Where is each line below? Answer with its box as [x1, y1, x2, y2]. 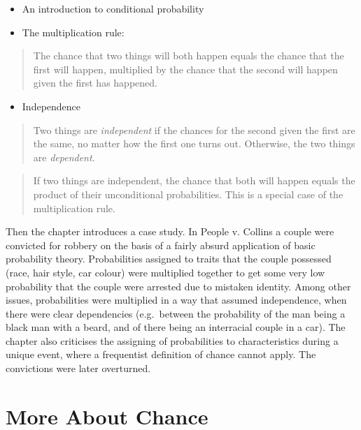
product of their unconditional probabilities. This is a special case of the [33, 186, 344, 201]
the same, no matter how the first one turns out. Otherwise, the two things [33, 136, 355, 151]
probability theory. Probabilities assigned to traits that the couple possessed [6, 251, 332, 266]
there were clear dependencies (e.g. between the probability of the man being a [6, 306, 346, 320]
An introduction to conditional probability [22, 1, 204, 15]
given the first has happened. [33, 75, 157, 90]
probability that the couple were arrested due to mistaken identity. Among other [6, 279, 351, 293]
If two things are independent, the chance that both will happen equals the [33, 173, 355, 188]
